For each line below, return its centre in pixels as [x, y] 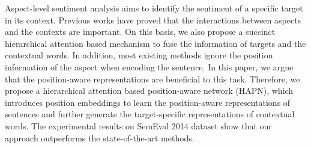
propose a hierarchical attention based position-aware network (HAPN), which [149, 91]
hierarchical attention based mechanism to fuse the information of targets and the [155, 43]
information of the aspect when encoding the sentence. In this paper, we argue [149, 66]
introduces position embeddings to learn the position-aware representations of [148, 102]
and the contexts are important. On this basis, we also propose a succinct [140, 32]
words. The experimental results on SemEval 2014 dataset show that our [138, 125]
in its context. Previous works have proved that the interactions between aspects [153, 20]
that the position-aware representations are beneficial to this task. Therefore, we [152, 79]
